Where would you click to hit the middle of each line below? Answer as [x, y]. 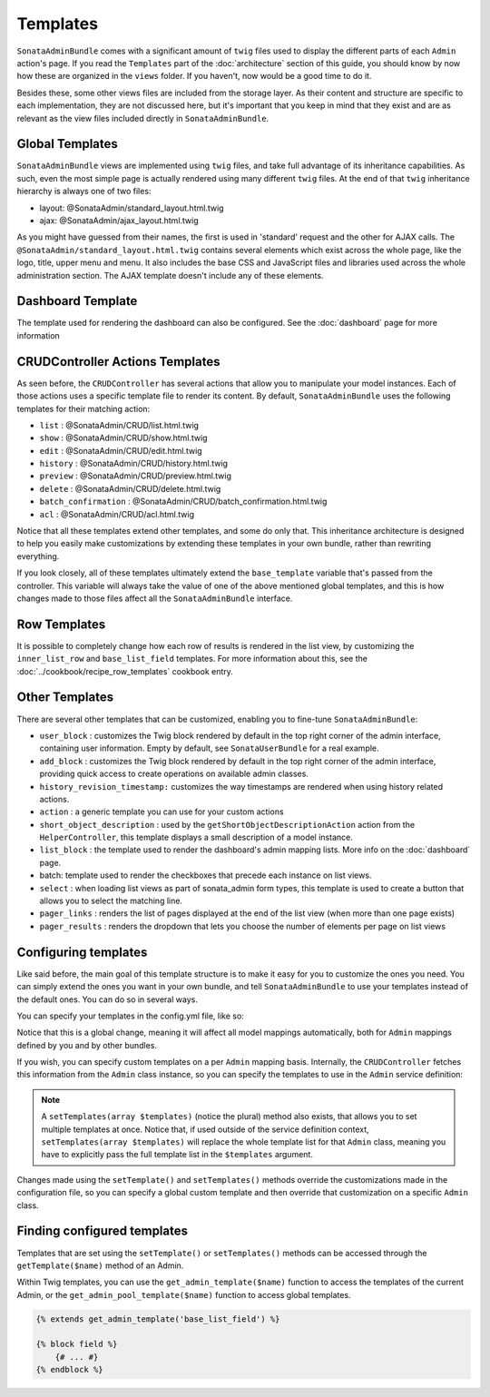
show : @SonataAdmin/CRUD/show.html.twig [123, 438]
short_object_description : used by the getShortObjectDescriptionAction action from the [227, 824]
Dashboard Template [77, 301]
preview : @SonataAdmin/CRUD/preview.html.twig [135, 476]
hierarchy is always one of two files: [84, 192]
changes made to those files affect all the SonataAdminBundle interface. [155, 598]
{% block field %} [77, 1344]
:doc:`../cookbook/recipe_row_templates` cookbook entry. [125, 671]
